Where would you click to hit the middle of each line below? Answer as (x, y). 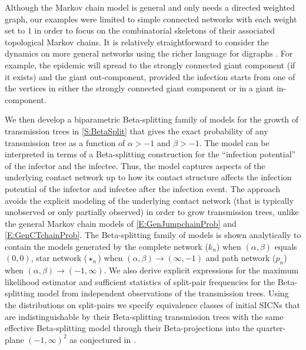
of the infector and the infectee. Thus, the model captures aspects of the (135, 165)
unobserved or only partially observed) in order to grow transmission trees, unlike (152, 212)
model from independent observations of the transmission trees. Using (163, 293)
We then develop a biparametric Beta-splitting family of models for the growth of (152, 119)
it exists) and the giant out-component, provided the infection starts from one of (150, 76)
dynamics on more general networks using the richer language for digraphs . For (149, 53)
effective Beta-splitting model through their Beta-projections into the (129, 328)
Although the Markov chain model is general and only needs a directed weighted (150, 7)
